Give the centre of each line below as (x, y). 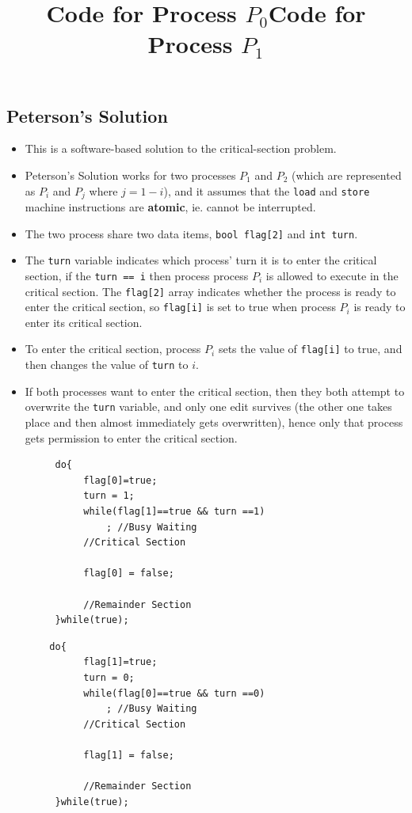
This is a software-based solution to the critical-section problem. (181, 148)
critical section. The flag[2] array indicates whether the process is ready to (210, 291)
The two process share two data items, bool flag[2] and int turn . (191, 233)
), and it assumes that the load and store (267, 190)
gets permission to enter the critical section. (131, 437)
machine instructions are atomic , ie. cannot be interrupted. (170, 207)
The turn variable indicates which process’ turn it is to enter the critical (201, 260)
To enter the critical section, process (113, 349)
